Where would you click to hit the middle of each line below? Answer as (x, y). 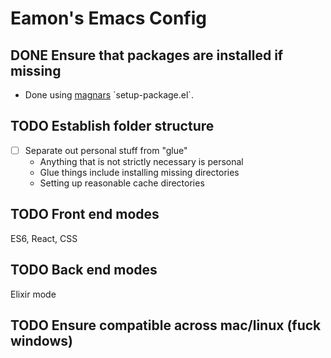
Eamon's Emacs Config (108, 18)
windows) (41, 340)
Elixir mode (33, 294)
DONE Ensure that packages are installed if (147, 55)
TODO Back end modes (84, 270)
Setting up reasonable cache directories (122, 183)
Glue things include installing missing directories (139, 172)
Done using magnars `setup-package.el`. (109, 95)
